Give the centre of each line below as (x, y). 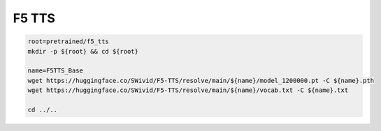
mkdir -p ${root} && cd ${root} (83, 51)
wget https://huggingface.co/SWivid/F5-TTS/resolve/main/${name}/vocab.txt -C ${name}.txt (188, 90)
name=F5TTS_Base (56, 71)
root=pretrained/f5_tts (69, 41)
